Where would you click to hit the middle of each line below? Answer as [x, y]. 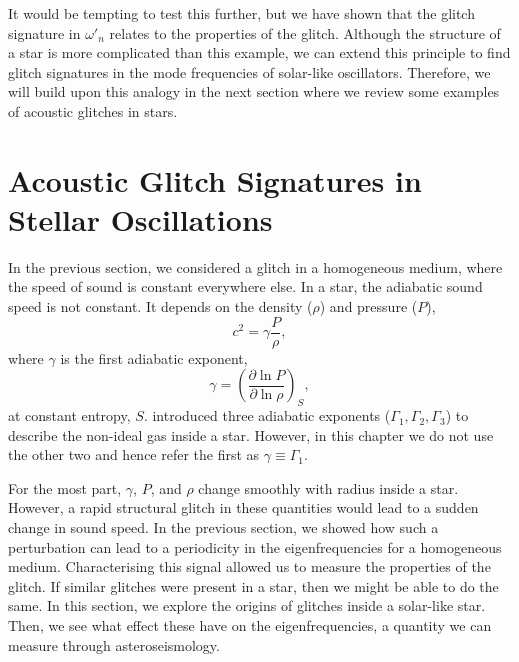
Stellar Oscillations [140, 218]
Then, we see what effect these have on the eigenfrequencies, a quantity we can [250, 625]
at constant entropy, [69, 415]
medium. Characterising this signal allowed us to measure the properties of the [249, 566]
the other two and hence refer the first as [134, 454]
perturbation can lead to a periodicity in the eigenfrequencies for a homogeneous [255, 546]
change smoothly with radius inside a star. [328, 487]
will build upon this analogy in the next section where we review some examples [254, 91]
